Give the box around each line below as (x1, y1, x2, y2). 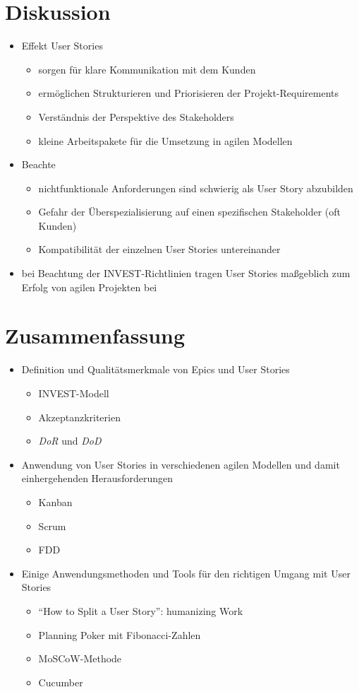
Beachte (21, 157, 56, 172)
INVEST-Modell (38, 385, 109, 400)
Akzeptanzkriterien (38, 409, 121, 424)
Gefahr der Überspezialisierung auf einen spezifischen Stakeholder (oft (38, 204, 341, 219)
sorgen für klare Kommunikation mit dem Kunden (38, 61, 256, 76)
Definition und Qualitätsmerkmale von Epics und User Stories (21, 362, 290, 377)
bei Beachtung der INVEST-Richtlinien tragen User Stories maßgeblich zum (21, 266, 351, 281)
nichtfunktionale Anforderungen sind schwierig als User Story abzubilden (38, 180, 353, 195)
